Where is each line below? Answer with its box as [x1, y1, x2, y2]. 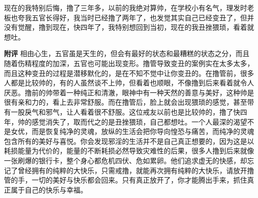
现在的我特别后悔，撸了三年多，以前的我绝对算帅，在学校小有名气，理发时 [4, 2, 247, 12]
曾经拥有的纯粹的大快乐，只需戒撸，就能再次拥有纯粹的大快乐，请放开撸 [17, 165, 254, 175]
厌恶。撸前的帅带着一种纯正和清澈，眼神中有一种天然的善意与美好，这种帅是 [4, 87, 254, 97]
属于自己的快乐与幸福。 [10, 184, 87, 195]
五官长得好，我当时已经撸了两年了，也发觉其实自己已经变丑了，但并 [31, 12, 254, 22]
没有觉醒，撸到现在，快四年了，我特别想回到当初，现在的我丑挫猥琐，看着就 [4, 22, 254, 32]
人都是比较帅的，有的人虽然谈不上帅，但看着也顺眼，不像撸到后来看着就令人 [4, 77, 254, 88]
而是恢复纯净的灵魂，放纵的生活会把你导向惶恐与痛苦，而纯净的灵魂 [31, 126, 254, 136]
